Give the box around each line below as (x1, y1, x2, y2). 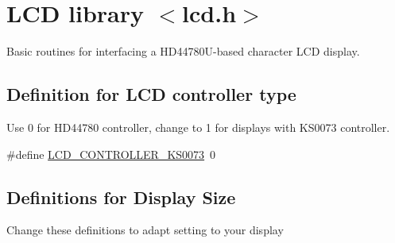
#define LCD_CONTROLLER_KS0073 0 (6, 145, 216, 162)
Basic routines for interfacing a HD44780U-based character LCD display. (6, 43, 360, 60)
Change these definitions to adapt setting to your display (6, 222, 284, 238)
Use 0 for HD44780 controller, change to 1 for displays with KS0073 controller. (6, 118, 390, 135)
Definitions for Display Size (6, 184, 236, 209)
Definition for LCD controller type (6, 82, 296, 106)
